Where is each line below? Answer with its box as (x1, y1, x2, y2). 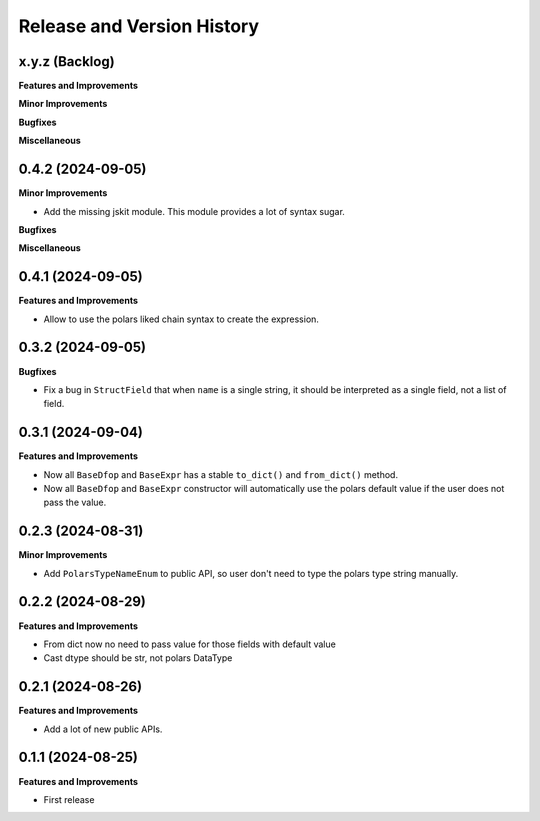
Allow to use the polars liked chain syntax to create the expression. (43, 313, 320, 325)
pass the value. (43, 496, 107, 509)
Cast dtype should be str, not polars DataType (43, 652, 233, 664)
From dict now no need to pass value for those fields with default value (43, 638, 337, 650)
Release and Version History (18, 15, 260, 37)
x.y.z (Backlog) (18, 53, 115, 70)
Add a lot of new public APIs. (43, 723, 163, 735)
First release (43, 793, 95, 805)
